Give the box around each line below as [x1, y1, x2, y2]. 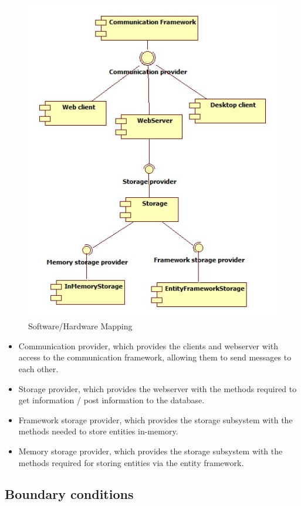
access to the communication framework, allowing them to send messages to [18, 351, 292, 363]
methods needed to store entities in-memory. [18, 425, 178, 437]
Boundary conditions [5, 485, 134, 503]
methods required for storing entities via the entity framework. [18, 456, 244, 468]
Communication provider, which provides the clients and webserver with [18, 339, 278, 352]
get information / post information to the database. [18, 394, 205, 406]
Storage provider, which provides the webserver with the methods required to [18, 382, 297, 394]
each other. [18, 362, 59, 375]
